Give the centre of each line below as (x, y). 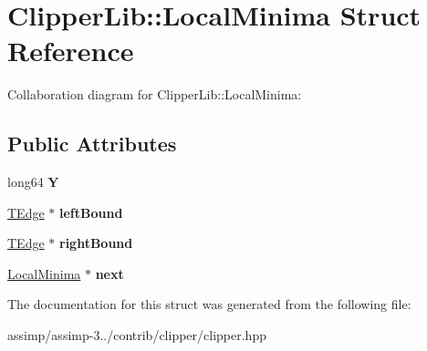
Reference (71, 51)
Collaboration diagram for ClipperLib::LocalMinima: (155, 94)
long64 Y (33, 182)
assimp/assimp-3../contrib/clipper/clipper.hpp (137, 335)
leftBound (91, 212)
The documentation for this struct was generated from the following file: (209, 304)
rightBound (96, 243)
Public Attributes (92, 144)
